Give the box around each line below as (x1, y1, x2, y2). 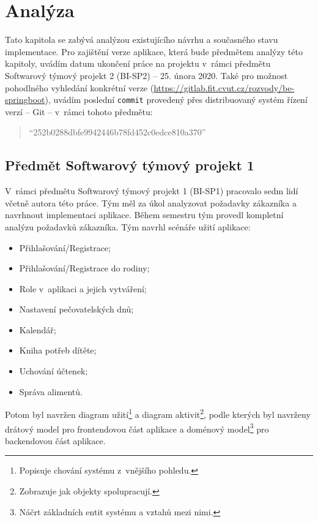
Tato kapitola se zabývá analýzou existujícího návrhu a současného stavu (5, 33, 278, 46)
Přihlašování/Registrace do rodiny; (19, 262, 150, 274)
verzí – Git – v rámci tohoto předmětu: (5, 105, 153, 118)
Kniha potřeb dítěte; (19, 344, 97, 357)
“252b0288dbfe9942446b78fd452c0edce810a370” (29, 126, 206, 138)
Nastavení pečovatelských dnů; (19, 303, 134, 316)
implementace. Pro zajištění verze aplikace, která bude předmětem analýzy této (5, 45, 303, 58)
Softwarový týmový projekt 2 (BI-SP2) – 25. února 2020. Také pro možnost (5, 69, 288, 81)
